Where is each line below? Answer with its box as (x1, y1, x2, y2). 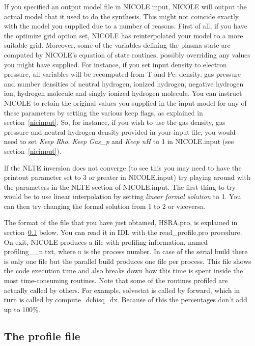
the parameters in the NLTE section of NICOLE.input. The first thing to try (4, 181, 236, 192)
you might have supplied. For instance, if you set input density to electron (4, 59, 227, 69)
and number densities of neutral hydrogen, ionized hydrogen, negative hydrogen (4, 78, 244, 88)
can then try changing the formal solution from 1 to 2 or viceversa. (4, 201, 205, 211)
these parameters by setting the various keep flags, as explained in (4, 107, 203, 117)
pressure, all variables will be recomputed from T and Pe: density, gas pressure (4, 69, 241, 79)
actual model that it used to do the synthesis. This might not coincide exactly (4, 11, 239, 21)
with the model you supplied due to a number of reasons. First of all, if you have (4, 21, 247, 31)
